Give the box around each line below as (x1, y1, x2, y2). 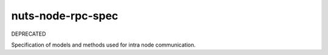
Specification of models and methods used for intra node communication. (11, 41, 196, 48)
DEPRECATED (11, 30, 46, 37)
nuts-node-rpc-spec (11, 9, 118, 22)
